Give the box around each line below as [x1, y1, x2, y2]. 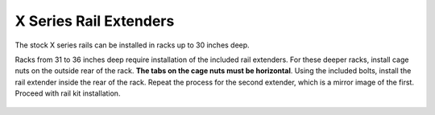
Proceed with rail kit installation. [14, 88, 121, 98]
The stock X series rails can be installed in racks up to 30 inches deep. [14, 40, 250, 50]
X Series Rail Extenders [14, 12, 175, 30]
